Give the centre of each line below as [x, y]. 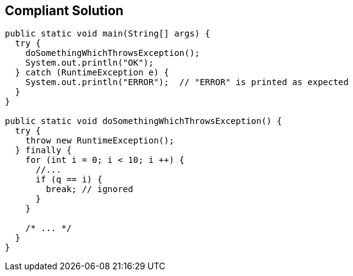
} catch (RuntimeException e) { [92, 73]
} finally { [43, 150]
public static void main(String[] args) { [108, 34]
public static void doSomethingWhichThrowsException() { [144, 121]
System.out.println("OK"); [89, 63]
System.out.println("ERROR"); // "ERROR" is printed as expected [187, 82]
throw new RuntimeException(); [100, 141]
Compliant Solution [64, 11]
